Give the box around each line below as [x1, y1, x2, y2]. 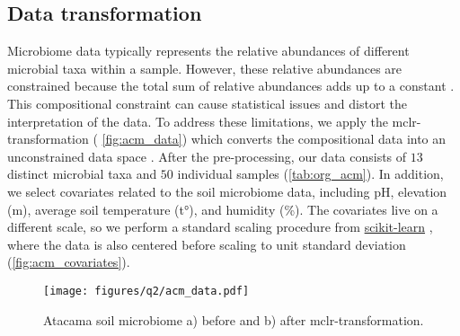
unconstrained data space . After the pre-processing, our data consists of [7, 146, 407, 165]
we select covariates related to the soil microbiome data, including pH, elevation [7, 181, 447, 200]
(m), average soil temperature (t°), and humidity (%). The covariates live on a [7, 199, 438, 218]
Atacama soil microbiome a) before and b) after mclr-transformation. [43, 310, 424, 329]
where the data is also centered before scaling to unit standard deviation [7, 234, 406, 253]
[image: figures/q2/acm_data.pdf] [43, 284, 250, 297]
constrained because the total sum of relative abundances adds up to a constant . [7, 76, 455, 95]
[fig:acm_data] [102, 129, 182, 148]
